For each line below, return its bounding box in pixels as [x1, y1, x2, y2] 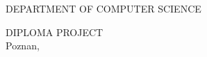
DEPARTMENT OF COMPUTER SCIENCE [6, 1, 201, 15]
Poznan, [6, 38, 40, 53]
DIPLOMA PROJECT [6, 24, 104, 39]
